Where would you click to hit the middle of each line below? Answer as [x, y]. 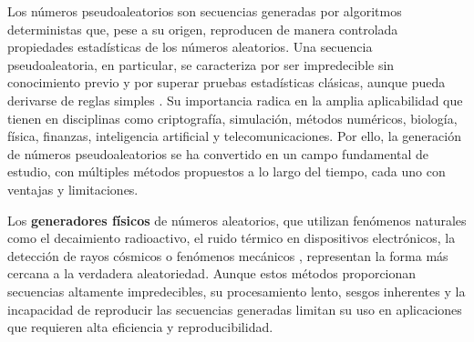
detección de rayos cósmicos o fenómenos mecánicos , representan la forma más [228, 255]
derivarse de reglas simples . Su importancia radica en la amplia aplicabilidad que [235, 100]
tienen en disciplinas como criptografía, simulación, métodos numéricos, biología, [232, 118]
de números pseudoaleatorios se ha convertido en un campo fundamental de [218, 153]
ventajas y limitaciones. [73, 189]
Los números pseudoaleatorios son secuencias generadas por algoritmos [205, 11]
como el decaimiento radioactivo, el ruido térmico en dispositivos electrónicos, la [232, 238]
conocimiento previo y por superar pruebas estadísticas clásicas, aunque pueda [227, 82]
